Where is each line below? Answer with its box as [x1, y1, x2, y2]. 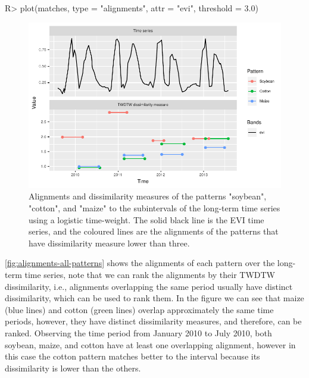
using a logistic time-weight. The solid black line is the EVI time [29, 213, 264, 226]
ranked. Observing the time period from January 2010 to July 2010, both [5, 327, 272, 339]
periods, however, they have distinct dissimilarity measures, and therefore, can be [5, 315, 302, 327]
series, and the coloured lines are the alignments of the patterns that [29, 225, 279, 238]
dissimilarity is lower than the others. [5, 361, 141, 374]
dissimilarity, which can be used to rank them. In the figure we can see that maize [5, 292, 304, 304]
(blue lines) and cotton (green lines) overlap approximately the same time [5, 303, 274, 315]
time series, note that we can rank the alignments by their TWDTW [24, 268, 275, 281]
